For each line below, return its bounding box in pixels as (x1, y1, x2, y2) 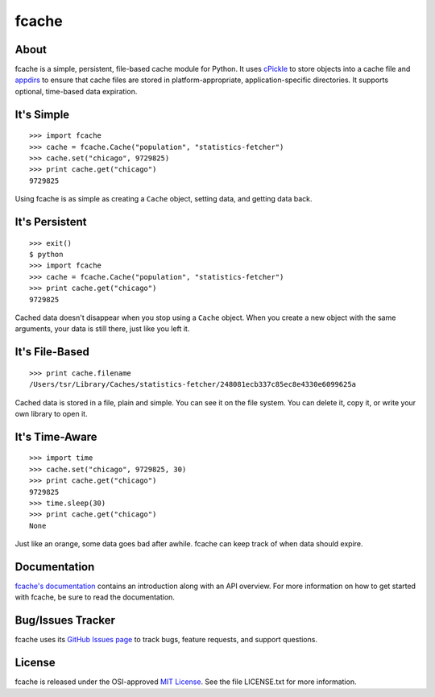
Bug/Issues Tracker (14, 613, 116, 628)
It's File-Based (14, 345, 90, 359)
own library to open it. (14, 409, 88, 418)
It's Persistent (14, 215, 88, 229)
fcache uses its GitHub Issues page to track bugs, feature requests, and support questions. (14, 635, 318, 645)
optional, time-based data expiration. (14, 86, 138, 96)
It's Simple (14, 107, 70, 121)
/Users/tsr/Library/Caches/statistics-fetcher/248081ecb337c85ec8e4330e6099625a (29, 380, 357, 389)
